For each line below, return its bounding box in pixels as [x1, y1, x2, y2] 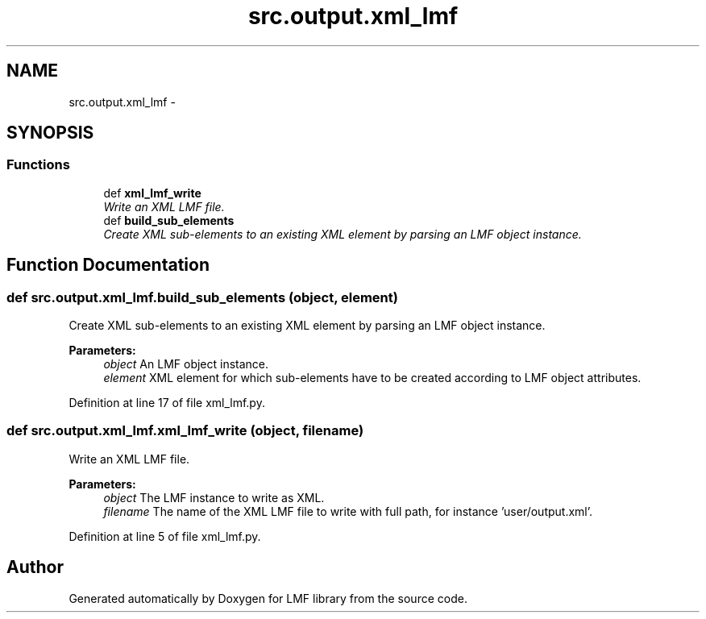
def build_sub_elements [103, 213, 235, 227]
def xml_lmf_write [103, 185, 201, 200]
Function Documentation [6, 255, 210, 276]
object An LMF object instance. [103, 357, 269, 372]
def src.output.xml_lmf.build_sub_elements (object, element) [6, 289, 398, 305]
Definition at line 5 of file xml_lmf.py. [69, 529, 261, 543]
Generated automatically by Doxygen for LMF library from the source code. [69, 591, 467, 605]
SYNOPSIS [6, 123, 94, 143]
